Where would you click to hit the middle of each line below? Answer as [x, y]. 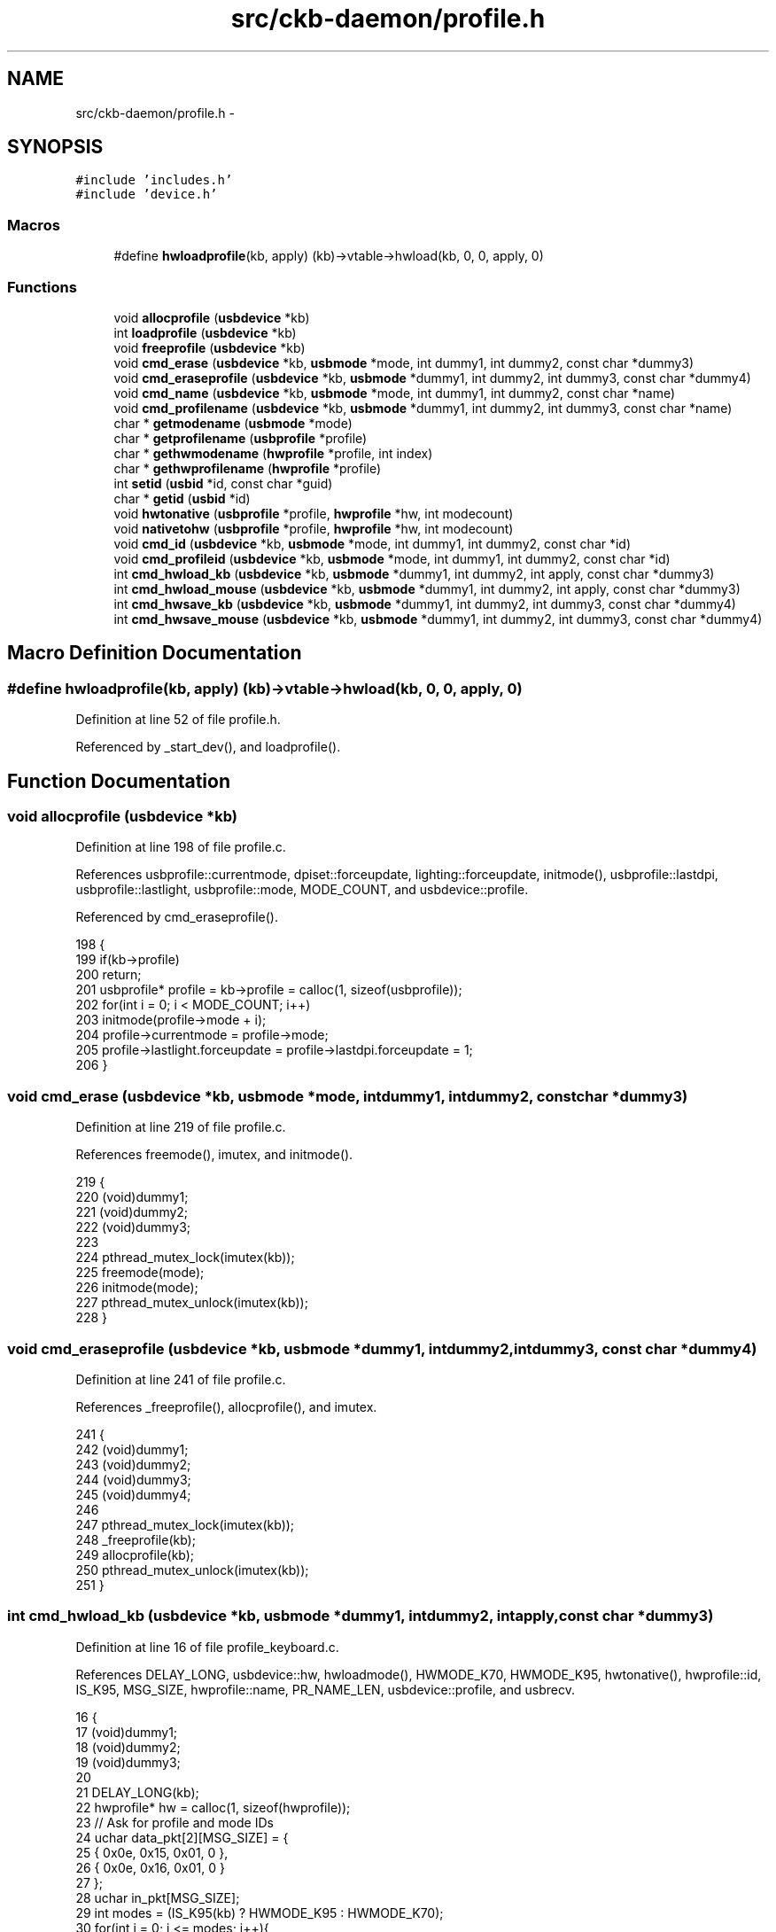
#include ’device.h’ [147, 195]
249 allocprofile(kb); [135, 1554]
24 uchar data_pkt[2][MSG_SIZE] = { [182, 1837]
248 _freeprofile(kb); [136, 1539]
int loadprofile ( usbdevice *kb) [205, 332]
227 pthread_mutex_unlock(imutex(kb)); [192, 1303]
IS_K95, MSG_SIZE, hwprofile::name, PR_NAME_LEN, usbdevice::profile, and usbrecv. [325, 1689]
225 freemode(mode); [140, 1273]
